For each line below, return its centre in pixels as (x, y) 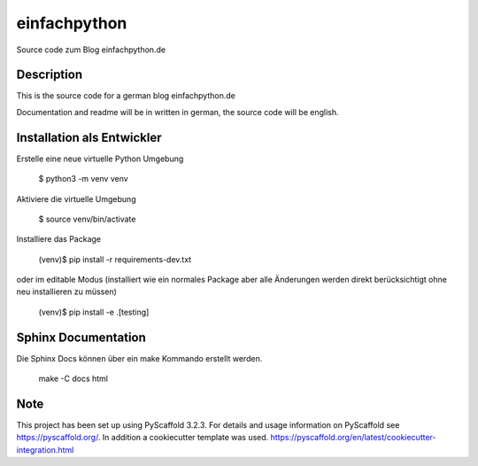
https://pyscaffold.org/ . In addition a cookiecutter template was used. (143, 438)
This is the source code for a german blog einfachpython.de (126, 96)
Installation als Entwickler (89, 137)
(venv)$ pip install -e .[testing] (94, 312)
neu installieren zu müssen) (66, 291)
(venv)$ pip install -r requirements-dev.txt (115, 259)
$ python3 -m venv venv (83, 179)
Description (50, 75)
